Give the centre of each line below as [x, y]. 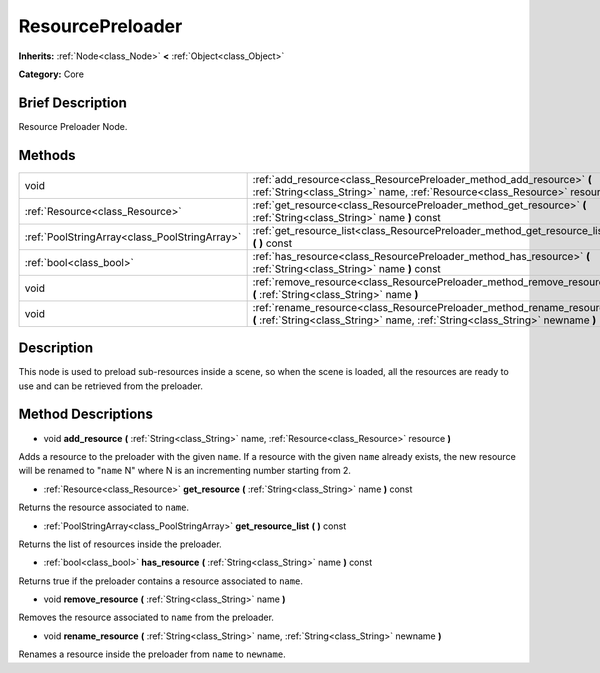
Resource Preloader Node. [73, 126]
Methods [47, 155]
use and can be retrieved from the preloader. [111, 386]
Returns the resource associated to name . [104, 507]
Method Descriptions [86, 414]
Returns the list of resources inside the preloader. [120, 544]
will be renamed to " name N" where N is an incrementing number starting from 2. [185, 471]
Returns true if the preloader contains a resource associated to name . [161, 581]
